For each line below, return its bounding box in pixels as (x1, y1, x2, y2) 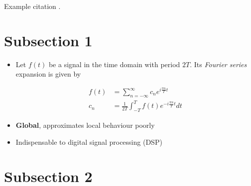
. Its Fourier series (190, 59, 247, 69)
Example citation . (4, 1, 61, 11)
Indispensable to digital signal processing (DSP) (15, 136, 162, 147)
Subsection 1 (4, 30, 93, 50)
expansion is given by (15, 69, 81, 79)
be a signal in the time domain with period (48, 59, 180, 69)
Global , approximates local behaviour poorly (15, 120, 155, 130)
